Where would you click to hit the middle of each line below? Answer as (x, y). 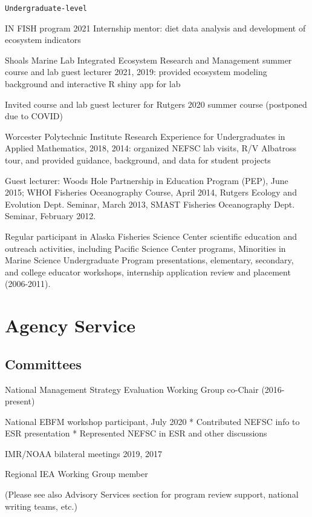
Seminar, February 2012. (50, 216)
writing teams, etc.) (41, 506)
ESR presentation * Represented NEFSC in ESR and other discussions (136, 433)
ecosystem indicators (43, 40)
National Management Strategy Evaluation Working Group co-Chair (132, 389)
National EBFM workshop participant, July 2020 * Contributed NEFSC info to (152, 421)
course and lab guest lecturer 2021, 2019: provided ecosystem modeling (136, 72)
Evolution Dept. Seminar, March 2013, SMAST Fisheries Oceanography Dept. (150, 204)
